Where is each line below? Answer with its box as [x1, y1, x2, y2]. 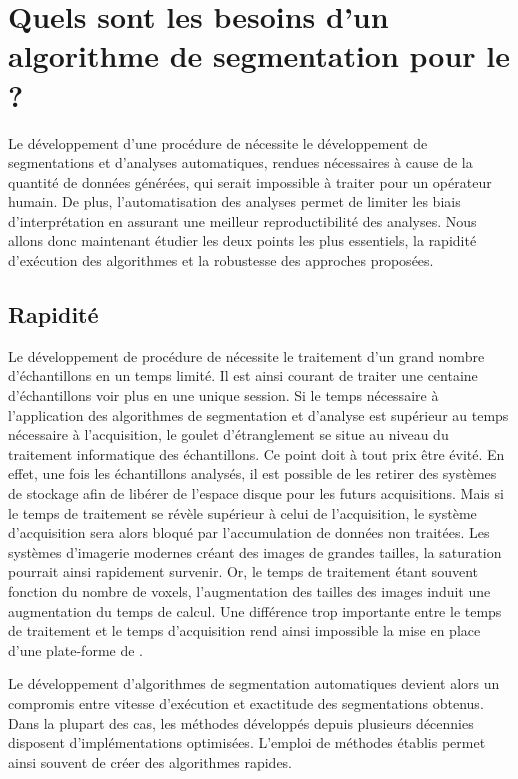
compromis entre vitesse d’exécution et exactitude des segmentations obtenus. [8, 692, 484, 713]
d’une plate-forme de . [8, 639, 143, 660]
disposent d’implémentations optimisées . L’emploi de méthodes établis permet [8, 732, 486, 753]
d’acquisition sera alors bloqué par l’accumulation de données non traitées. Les [8, 522, 490, 543]
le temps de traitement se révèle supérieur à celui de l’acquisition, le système [8, 502, 477, 523]
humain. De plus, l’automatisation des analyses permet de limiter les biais [8, 191, 461, 212]
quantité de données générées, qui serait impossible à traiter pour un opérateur [8, 171, 492, 192]
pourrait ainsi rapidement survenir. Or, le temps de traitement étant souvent [8, 561, 478, 582]
